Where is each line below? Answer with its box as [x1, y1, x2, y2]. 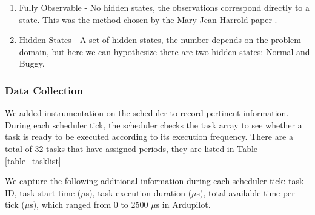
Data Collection [5, 82, 84, 98]
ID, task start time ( [5, 186, 81, 199]
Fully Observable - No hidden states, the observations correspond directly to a [19, 1, 310, 13]
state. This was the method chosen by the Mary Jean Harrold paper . [19, 13, 277, 25]
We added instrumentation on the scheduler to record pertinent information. [5, 107, 289, 119]
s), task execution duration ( [85, 186, 192, 199]
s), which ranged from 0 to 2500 [30, 198, 148, 211]
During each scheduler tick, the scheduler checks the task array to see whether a [5, 118, 302, 131]
